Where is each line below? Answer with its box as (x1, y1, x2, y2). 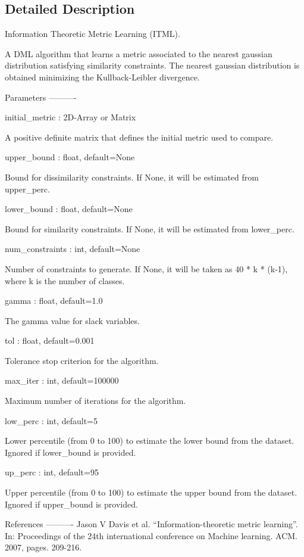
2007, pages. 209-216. (5, 541, 82, 553)
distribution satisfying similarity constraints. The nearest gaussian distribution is (5, 59, 300, 71)
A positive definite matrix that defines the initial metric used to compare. (5, 130, 274, 143)
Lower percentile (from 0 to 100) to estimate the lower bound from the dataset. (5, 434, 294, 447)
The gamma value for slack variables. (5, 314, 140, 326)
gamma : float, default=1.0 (5, 294, 103, 307)
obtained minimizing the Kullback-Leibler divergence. (5, 70, 200, 83)
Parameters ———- (5, 91, 77, 103)
